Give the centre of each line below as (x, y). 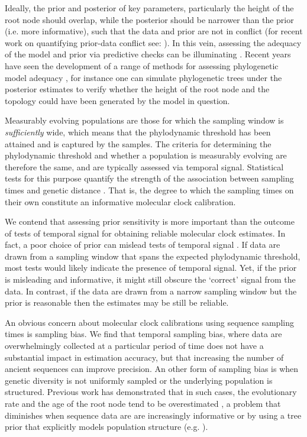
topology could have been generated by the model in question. (117, 100)
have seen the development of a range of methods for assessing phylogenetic (142, 65)
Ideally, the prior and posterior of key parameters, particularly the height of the (149, 8)
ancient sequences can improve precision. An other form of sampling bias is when (152, 369)
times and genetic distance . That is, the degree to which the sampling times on (149, 190)
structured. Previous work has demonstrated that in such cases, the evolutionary (151, 392)
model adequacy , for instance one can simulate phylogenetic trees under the (143, 77)
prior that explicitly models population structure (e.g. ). (106, 427)
